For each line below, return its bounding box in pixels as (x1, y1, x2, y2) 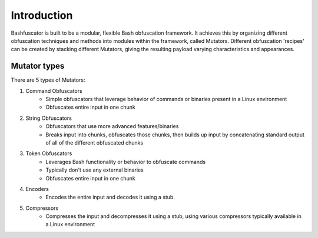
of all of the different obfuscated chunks (45, 139, 144, 146)
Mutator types (11, 61, 65, 71)
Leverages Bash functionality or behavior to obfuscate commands (45, 158, 206, 165)
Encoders (25, 185, 49, 192)
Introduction (11, 9, 73, 22)
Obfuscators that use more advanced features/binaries (45, 123, 179, 130)
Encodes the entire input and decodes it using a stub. (45, 194, 175, 201)
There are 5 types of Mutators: (11, 76, 85, 83)
